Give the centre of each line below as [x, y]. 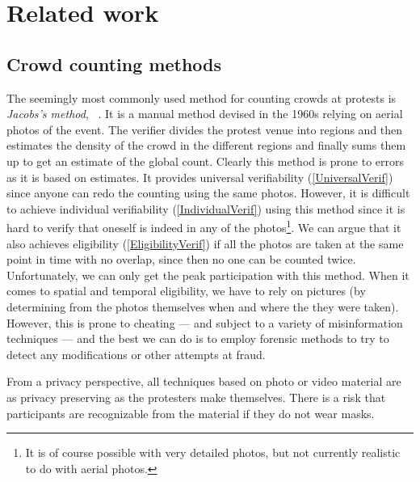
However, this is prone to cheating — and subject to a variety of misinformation [205, 322]
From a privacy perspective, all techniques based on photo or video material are [204, 381]
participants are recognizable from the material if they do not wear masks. [191, 413]
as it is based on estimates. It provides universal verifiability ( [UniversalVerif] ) [200, 177]
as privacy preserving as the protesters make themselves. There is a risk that [196, 397]
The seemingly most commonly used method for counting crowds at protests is [202, 97]
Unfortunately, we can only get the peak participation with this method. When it [208, 275]
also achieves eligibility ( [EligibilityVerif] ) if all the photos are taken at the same [205, 243]
